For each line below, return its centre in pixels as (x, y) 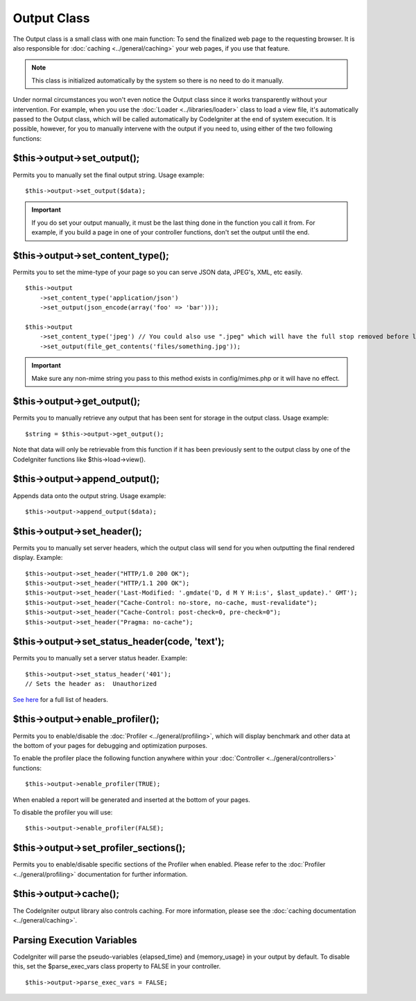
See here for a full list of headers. (61, 699)
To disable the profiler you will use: (63, 812)
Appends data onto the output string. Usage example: (89, 495)
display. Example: (38, 558)
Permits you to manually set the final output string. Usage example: (109, 175)
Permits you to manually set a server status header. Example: (100, 658)
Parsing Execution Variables (75, 940)
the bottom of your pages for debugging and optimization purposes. (110, 745)
